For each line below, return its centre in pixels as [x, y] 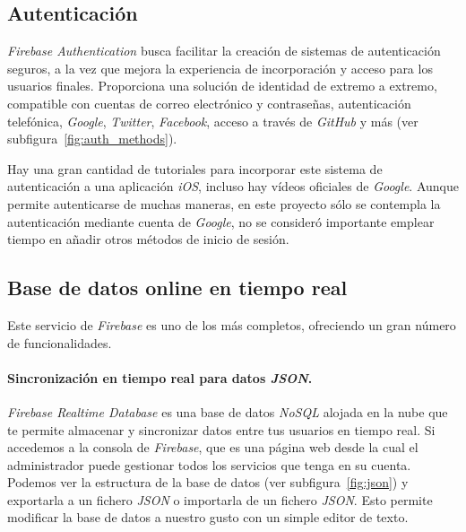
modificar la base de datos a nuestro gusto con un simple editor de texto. [208, 517]
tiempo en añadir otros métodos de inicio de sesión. [148, 239]
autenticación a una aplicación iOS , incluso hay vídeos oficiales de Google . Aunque [233, 186]
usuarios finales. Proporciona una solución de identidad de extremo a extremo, [222, 86]
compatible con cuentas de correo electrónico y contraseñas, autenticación [209, 103]
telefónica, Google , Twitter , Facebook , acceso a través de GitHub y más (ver [213, 121]
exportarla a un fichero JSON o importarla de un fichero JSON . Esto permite [220, 499]
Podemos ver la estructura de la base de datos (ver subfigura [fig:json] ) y [208, 482]
